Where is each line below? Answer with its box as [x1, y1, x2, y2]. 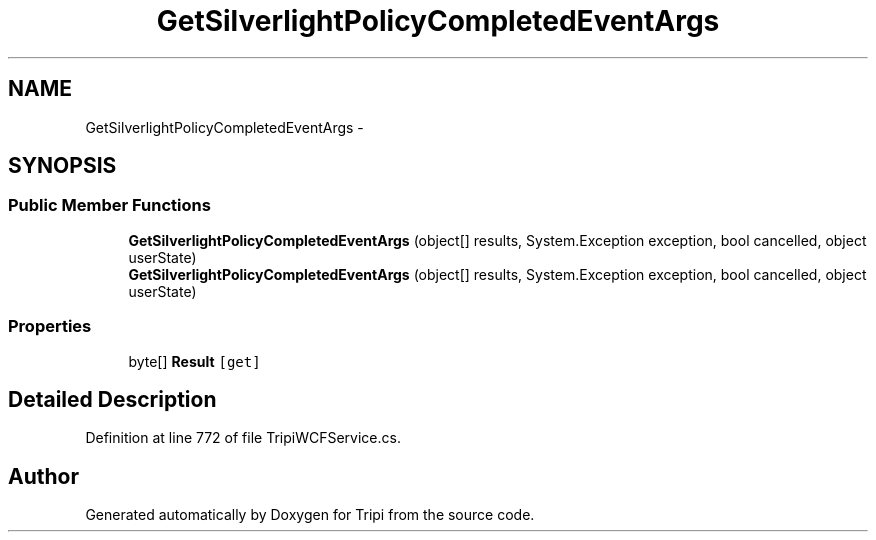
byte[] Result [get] [128, 352, 261, 370]
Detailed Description [8, 386, 217, 412]
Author [8, 463, 79, 489]
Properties [8, 316, 92, 337]
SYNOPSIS [8, 153, 117, 179]
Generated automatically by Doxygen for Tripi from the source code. [85, 506, 535, 524]
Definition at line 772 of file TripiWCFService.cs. [85, 429, 401, 447]
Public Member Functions [8, 195, 211, 216]
